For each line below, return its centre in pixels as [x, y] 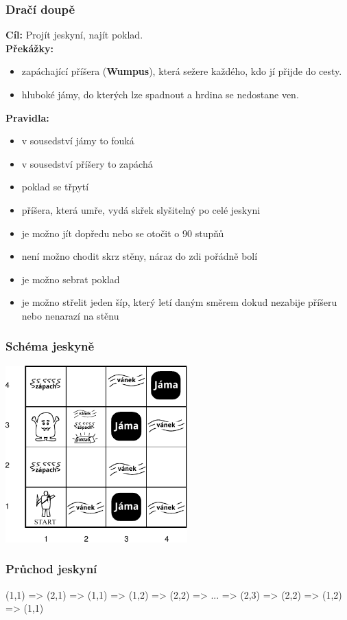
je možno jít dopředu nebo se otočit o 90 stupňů [123, 233]
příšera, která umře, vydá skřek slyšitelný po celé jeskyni [141, 209]
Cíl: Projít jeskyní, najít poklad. [74, 35]
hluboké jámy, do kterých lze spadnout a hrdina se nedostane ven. [160, 94]
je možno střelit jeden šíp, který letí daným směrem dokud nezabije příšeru [179, 302]
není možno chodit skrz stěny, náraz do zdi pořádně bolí [140, 256]
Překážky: [29, 48]
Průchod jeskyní [51, 569]
